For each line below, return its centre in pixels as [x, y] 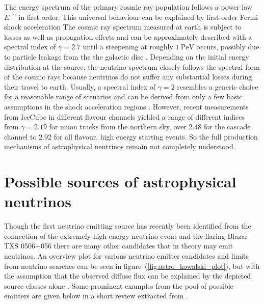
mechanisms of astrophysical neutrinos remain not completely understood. [120, 146]
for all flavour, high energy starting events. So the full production [156, 136]
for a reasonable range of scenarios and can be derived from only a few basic [123, 96]
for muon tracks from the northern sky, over [118, 127]
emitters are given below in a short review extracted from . [96, 296]
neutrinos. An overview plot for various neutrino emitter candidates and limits [127, 256]
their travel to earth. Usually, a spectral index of [80, 86]
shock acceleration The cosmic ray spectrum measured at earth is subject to [123, 27]
